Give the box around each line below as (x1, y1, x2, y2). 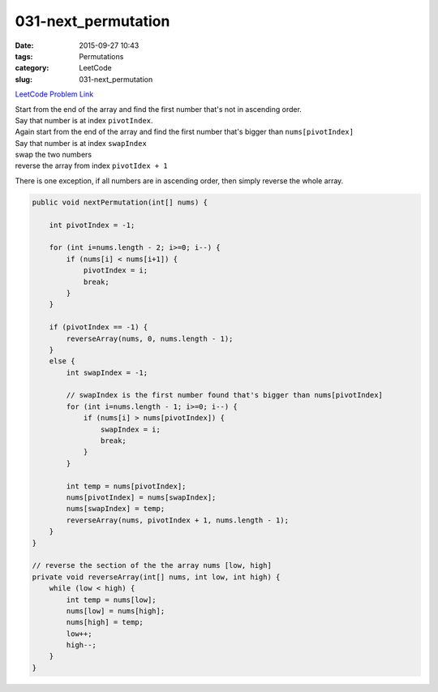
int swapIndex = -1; (66, 367, 148, 377)
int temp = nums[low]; (66, 595, 157, 604)
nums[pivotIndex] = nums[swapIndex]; (66, 492, 217, 502)
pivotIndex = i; (83, 266, 148, 275)
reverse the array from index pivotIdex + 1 (15, 161, 168, 170)
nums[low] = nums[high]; (66, 606, 165, 616)
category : (15, 63, 49, 73)
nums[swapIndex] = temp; (66, 504, 165, 514)
